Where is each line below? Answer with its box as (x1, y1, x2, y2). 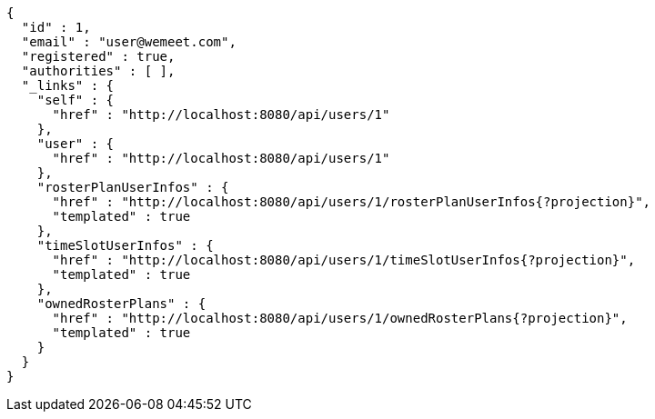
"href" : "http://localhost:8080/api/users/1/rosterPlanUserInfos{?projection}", (52, 195, 651, 209)
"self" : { (36, 93, 115, 107)
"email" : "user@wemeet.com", (21, 35, 237, 49)
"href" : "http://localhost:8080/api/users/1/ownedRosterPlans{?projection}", (52, 311, 628, 325)
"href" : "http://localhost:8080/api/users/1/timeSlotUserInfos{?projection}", (52, 253, 636, 267)
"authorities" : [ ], (21, 64, 176, 78)
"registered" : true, (21, 49, 176, 64)
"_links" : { (21, 78, 115, 93)
